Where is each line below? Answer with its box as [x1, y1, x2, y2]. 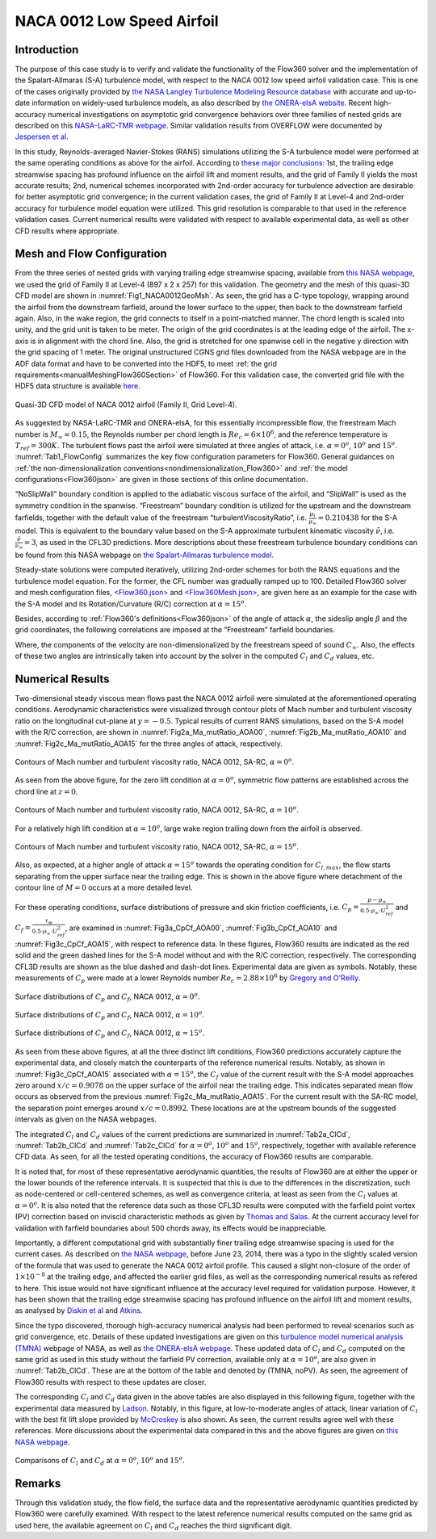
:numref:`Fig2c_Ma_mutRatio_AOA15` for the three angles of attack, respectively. [15, 739, 283, 749]
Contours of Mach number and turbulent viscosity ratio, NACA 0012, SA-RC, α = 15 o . [15, 841, 299, 851]
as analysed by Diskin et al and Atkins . [15, 1306, 143, 1315]
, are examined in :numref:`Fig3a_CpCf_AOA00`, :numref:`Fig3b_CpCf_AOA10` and [65, 923, 337, 933]
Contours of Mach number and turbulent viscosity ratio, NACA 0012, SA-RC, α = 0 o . [15, 756, 295, 766]
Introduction [15, 43, 79, 57]
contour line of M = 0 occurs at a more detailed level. [15, 883, 193, 892]
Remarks [15, 1476, 61, 1490]
